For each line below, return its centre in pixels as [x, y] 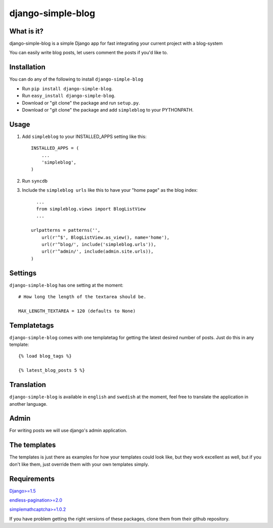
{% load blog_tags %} [45, 356]
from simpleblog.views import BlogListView [91, 209]
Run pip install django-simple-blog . [67, 88]
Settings [23, 273]
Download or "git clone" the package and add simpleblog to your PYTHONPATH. [108, 110]
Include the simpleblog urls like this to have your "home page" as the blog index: [110, 190]
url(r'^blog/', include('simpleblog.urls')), [99, 244]
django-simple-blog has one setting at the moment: [66, 285]
